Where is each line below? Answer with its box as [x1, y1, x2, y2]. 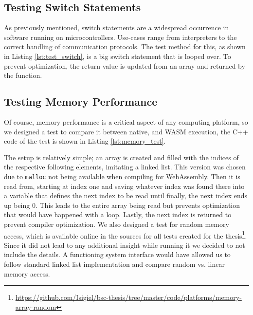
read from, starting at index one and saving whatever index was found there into [4, 181, 245, 191]
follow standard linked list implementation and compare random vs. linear [4, 259, 225, 269]
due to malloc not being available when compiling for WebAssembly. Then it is [4, 171, 240, 181]
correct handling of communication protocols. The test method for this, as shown [4, 41, 246, 52]
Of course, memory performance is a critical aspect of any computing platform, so [4, 116, 248, 127]
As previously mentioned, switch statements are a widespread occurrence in [4, 22, 229, 33]
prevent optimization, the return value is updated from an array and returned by [4, 60, 245, 71]
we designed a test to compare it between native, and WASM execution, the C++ [4, 126, 248, 136]
